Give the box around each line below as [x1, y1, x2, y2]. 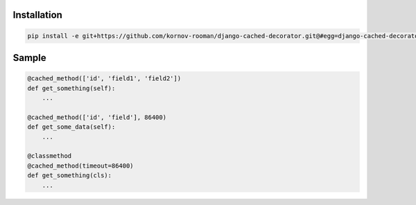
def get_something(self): [27, 84, 116, 92]
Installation [12, 9, 62, 21]
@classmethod [27, 152, 72, 160]
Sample [12, 52, 46, 64]
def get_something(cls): [27, 172, 112, 179]
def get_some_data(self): [27, 123, 116, 131]
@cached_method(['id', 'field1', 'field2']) [27, 75, 182, 82]
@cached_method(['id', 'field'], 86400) [27, 113, 166, 121]
